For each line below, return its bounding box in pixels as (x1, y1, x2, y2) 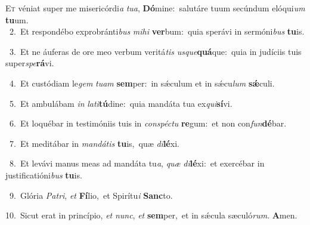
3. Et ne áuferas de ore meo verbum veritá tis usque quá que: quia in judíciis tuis (9, 45, 302, 57)
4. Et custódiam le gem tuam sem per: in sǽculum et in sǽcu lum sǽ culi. (9, 76, 275, 89)
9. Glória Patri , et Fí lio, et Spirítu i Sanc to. (9, 189, 173, 201)
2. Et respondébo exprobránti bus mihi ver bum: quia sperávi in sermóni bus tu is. (9, 25, 305, 38)
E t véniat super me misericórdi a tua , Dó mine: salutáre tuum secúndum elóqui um (5, 2, 305, 14)
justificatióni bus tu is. (5, 168, 82, 181)
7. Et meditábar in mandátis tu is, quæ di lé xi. (9, 137, 179, 149)
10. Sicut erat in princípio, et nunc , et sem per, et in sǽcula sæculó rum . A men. (5, 209, 297, 221)
